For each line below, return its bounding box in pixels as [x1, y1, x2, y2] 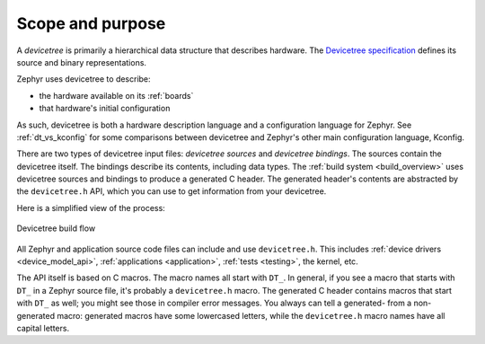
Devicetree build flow [16, 223, 96, 234]
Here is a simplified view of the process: [16, 202, 165, 213]
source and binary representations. [16, 57, 147, 67]
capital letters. [16, 322, 70, 333]
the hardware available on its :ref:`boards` [39, 90, 194, 101]
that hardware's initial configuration [39, 103, 171, 114]
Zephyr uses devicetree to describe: [16, 74, 152, 84]
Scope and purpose [16, 13, 166, 33]
